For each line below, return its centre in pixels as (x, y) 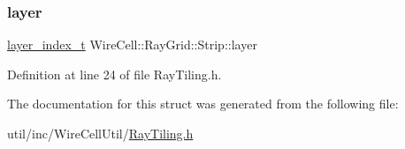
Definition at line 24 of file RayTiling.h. (115, 74)
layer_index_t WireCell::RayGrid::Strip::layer (132, 45)
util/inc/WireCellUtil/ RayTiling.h (100, 133)
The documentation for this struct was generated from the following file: (203, 104)
